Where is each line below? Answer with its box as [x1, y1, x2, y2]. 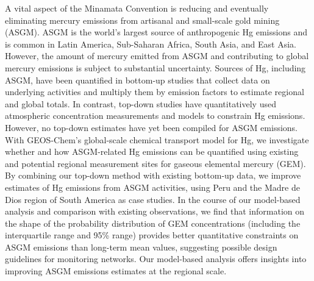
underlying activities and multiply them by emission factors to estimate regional [5, 85, 304, 98]
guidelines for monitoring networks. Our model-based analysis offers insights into [5, 252, 307, 265]
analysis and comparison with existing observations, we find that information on [5, 205, 305, 218]
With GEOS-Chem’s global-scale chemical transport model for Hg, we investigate [5, 133, 309, 146]
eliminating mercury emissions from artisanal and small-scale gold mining [5, 13, 280, 26]
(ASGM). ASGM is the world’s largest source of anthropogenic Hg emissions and [5, 26, 307, 38]
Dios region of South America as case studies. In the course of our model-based [5, 193, 301, 205]
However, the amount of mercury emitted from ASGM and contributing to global [5, 49, 309, 62]
